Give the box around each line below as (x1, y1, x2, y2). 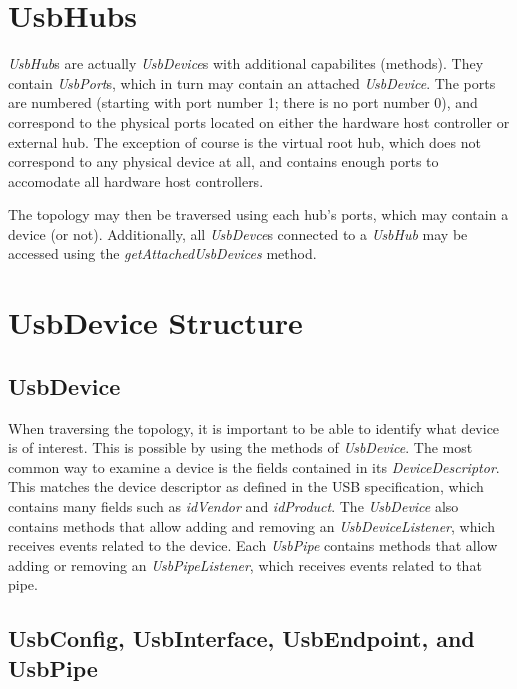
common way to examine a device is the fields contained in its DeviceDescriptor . (8, 456, 500, 477)
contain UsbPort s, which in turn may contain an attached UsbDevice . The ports (8, 72, 496, 93)
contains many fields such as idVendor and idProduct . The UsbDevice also (8, 496, 459, 517)
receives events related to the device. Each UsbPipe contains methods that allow (8, 535, 498, 556)
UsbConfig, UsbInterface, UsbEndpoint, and (8, 623, 475, 654)
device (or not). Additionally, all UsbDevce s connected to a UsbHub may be (8, 223, 468, 244)
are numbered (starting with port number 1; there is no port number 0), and (8, 92, 478, 113)
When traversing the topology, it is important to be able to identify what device (8, 417, 500, 438)
